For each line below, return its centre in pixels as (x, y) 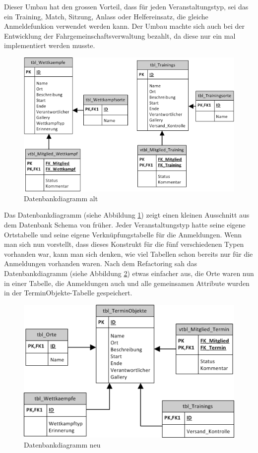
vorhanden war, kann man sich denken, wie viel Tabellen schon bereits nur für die (129, 254)
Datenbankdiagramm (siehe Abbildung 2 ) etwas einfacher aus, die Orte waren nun (129, 273)
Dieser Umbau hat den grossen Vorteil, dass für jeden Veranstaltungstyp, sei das (126, 6)
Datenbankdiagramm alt (61, 198)
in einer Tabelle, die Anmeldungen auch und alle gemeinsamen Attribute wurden (127, 283)
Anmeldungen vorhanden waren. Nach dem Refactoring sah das (100, 263)
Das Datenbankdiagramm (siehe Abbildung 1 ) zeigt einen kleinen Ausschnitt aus (127, 215)
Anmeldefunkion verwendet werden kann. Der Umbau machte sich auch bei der (124, 26)
